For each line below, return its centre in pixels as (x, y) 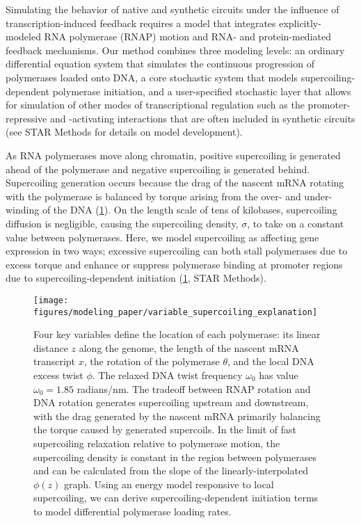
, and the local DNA (271, 361)
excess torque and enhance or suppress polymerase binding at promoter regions (174, 264)
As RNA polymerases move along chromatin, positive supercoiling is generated (173, 155)
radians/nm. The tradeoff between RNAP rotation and (194, 388)
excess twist (58, 375)
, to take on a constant (296, 223)
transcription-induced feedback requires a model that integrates (141, 23)
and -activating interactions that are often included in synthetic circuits (202, 118)
